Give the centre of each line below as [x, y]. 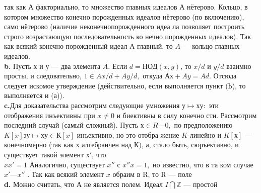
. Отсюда [223, 76]
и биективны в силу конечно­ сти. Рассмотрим [187, 115]
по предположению [203, 125]
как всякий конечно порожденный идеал [66, 46]
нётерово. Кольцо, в [217, 7]
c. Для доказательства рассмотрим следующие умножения [92, 105]
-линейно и [205, 134]
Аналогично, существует [67, 164]
